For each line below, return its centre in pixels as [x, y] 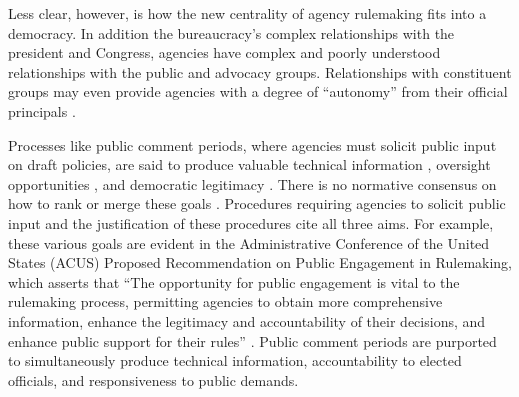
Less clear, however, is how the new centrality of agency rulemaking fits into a [247, 13]
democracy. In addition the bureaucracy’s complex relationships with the [231, 32]
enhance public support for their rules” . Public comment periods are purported [252, 340]
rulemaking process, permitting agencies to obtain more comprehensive [225, 301]
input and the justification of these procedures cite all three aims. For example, [251, 222]
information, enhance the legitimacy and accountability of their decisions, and [247, 320]
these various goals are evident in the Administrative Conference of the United [249, 242]
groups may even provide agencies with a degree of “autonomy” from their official [258, 91]
